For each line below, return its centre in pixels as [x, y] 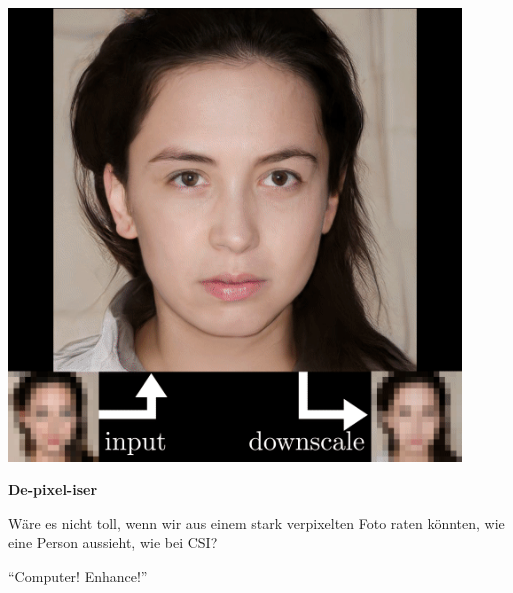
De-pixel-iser [53, 489]
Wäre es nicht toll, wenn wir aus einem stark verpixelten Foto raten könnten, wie [256, 522]
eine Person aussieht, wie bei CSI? [113, 542]
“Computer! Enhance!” [78, 575]
